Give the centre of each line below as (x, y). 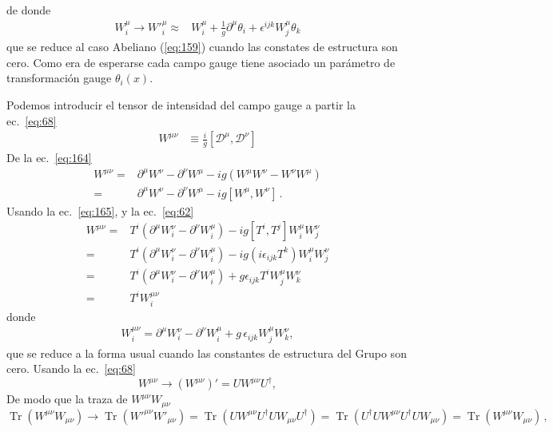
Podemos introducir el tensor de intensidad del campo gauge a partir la (181, 104)
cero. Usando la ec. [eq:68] (71, 369)
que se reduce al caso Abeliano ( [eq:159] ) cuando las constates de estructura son (202, 47)
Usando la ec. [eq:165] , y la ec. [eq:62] (100, 210)
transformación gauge (59, 78)
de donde (29, 10)
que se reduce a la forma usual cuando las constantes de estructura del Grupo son (207, 353)
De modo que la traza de (67, 399)
